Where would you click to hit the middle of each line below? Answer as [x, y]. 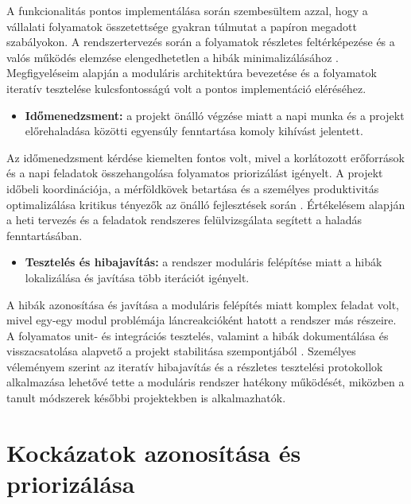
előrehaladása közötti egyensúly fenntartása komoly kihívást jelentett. [194, 131]
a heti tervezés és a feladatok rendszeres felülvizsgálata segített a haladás [184, 220]
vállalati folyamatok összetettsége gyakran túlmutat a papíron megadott [182, 26]
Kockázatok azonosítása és [154, 452]
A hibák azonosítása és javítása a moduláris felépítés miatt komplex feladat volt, [203, 304]
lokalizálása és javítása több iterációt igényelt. [137, 277]
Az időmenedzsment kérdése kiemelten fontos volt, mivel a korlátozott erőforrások [205, 157]
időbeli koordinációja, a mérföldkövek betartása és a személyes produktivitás [193, 188]
